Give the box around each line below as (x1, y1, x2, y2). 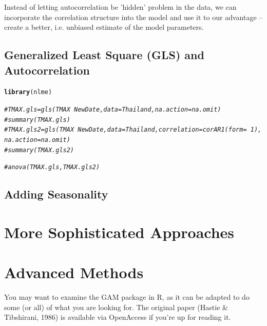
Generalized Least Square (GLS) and (4, 47, 204, 63)
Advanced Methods (4, 262, 144, 283)
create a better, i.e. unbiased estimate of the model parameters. (4, 22, 204, 32)
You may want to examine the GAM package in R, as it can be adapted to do (4, 292, 250, 302)
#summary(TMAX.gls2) (4, 146, 74, 154)
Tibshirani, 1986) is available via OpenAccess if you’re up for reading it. (4, 312, 231, 322)
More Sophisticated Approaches (4, 221, 235, 242)
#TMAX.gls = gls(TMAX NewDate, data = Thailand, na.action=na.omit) (4, 106, 221, 114)
